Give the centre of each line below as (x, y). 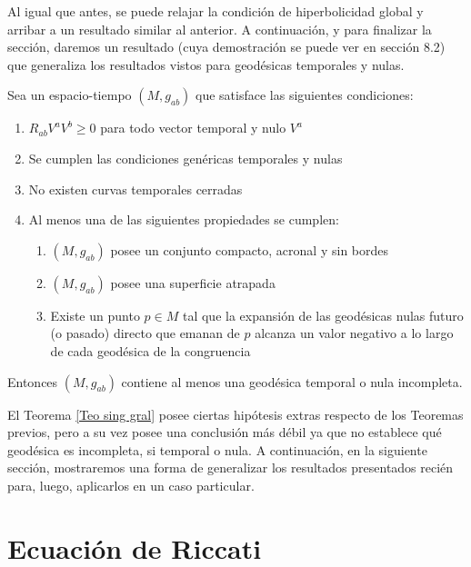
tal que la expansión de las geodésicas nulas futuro (323, 315)
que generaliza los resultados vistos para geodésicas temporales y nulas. (206, 64)
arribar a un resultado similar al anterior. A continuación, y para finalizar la (220, 29)
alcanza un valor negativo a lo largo (354, 333)
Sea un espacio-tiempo (70, 95)
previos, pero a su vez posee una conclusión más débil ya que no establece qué (225, 432)
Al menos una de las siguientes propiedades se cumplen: (184, 219)
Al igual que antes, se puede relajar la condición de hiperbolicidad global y (215, 11)
